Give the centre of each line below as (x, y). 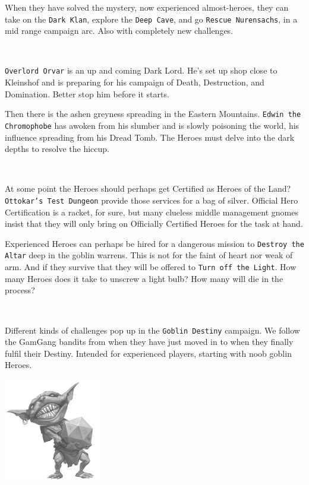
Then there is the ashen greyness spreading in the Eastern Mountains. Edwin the (153, 114)
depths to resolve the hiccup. (57, 149)
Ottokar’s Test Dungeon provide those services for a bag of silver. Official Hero (152, 200)
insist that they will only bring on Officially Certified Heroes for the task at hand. (154, 224)
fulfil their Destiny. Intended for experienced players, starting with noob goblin (148, 353)
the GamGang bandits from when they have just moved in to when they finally (149, 342)
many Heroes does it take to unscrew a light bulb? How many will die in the (144, 278)
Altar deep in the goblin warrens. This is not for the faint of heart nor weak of (149, 255)
